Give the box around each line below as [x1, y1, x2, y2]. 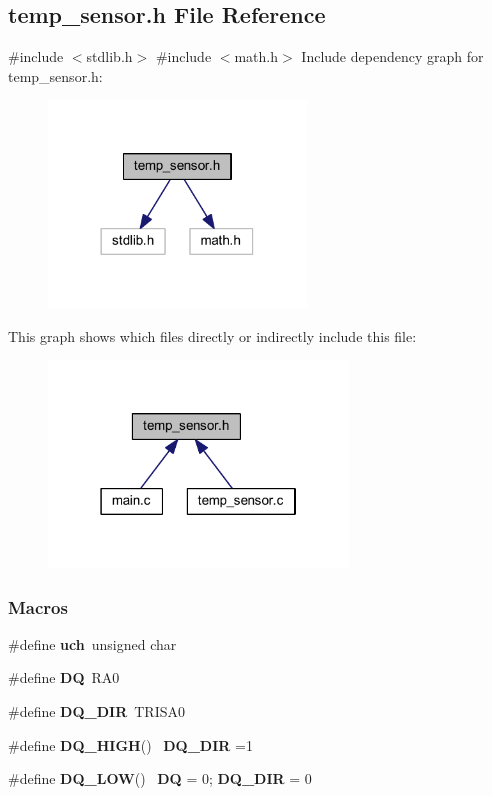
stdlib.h [86, 46, 133, 67]
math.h [234, 46, 279, 67]
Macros [8, 594, 68, 619]
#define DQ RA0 [8, 667, 120, 688]
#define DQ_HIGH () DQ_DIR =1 [8, 734, 253, 755]
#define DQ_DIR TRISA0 [8, 701, 186, 722]
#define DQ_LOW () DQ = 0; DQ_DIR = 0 [8, 768, 312, 789]
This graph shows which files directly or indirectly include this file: [8, 325, 417, 346]
